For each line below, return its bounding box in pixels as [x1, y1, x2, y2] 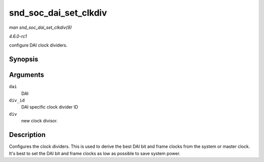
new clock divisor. [21, 118, 58, 124]
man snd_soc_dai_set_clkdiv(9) [9, 24, 72, 30]
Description [9, 131, 46, 139]
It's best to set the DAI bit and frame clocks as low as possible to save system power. [9, 150, 181, 156]
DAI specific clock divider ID [21, 104, 78, 110]
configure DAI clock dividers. [9, 42, 68, 48]
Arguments [9, 71, 44, 79]
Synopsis [9, 55, 39, 64]
